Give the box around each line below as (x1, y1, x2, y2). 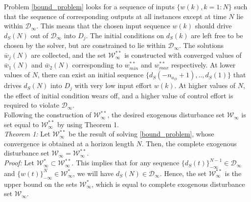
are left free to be (191, 30, 243, 40)
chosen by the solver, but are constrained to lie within (4, 40, 166, 50)
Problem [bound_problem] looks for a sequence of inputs (4, 1, 175, 11)
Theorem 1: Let (4, 129, 50, 139)
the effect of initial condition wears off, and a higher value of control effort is (4, 90, 233, 100)
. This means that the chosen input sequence (36, 21, 170, 31)
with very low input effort (74, 80, 152, 90)
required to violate (4, 100, 59, 110)
